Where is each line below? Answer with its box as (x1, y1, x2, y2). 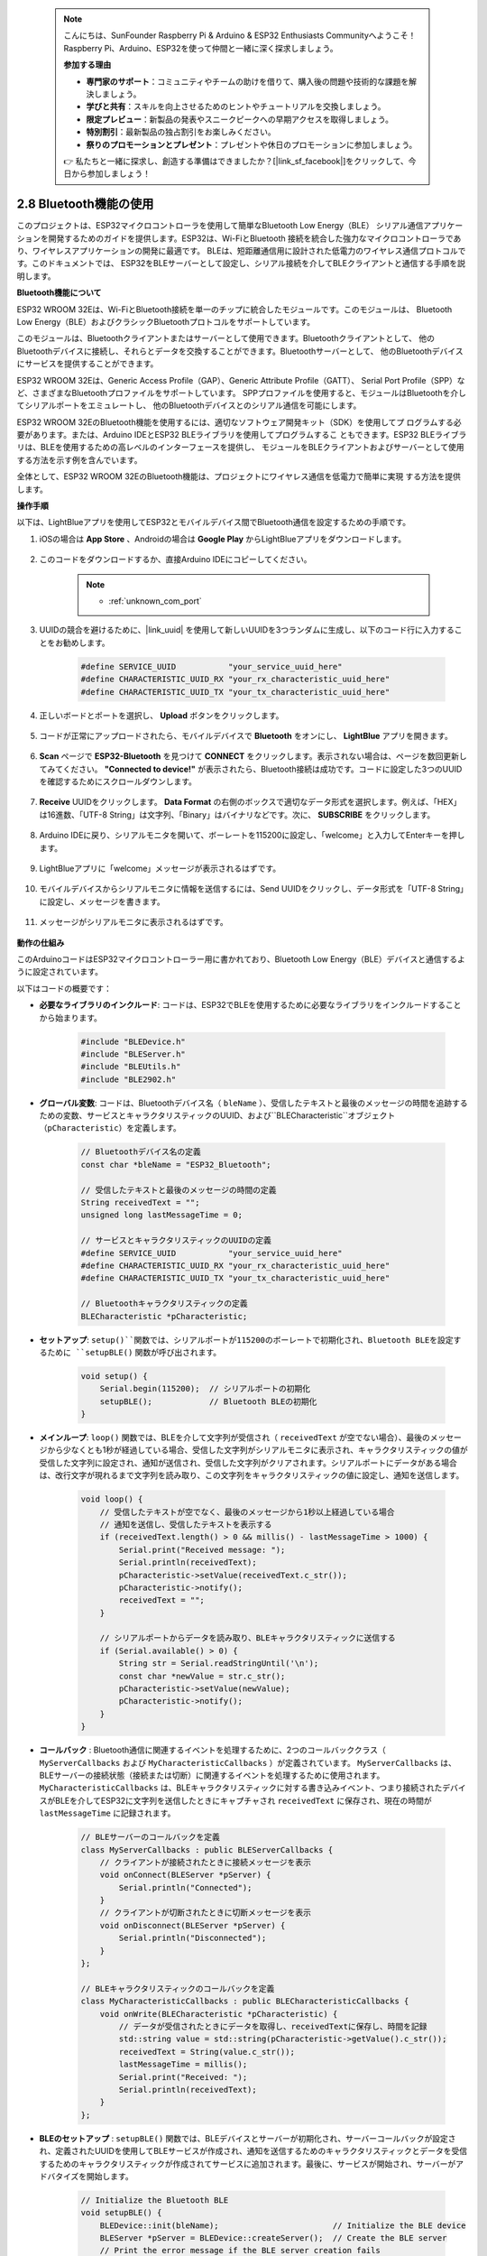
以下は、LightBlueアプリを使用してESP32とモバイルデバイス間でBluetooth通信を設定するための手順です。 (16, 517, 411, 528)
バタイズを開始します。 (46, 2170, 134, 2181)
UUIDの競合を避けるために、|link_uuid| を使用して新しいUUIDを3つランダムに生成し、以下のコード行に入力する (39, 624, 455, 635)
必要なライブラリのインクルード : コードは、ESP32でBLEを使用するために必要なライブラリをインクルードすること (39, 1000, 462, 1011)
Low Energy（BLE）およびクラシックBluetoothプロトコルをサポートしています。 (16, 316, 316, 327)
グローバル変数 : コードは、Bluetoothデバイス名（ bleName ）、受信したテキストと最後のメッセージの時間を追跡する (39, 1097, 468, 1108)
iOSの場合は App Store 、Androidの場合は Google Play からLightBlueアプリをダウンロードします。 (39, 533, 407, 544)
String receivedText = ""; (80, 1197, 200, 1207)
